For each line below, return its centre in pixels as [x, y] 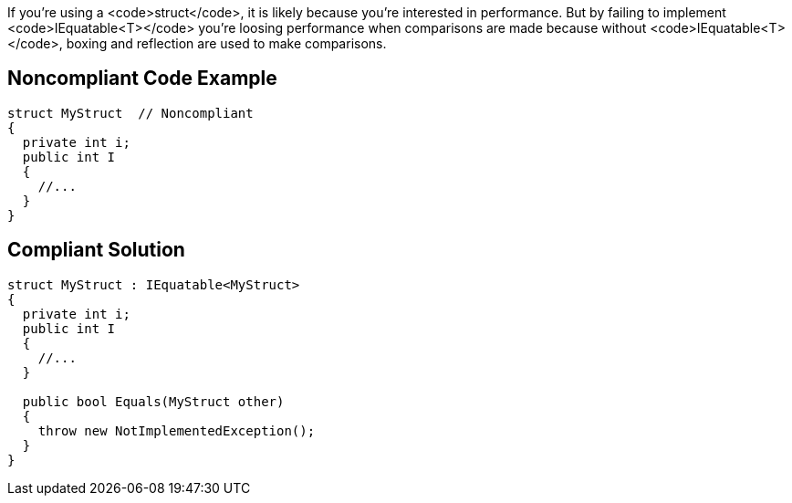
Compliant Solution [96, 250]
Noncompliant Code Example [142, 79]
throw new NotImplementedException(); [177, 430]
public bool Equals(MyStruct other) [153, 401]
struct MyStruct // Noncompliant [130, 113]
